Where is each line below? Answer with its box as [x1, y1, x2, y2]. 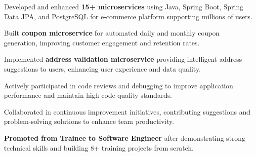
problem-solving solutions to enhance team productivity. [4, 116, 174, 126]
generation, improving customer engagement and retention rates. [4, 37, 200, 47]
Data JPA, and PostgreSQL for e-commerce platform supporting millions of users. [4, 11, 253, 21]
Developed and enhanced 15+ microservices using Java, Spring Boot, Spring [4, 1, 244, 11]
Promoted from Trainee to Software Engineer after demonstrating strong [4, 132, 246, 143]
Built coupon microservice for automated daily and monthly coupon [4, 28, 220, 38]
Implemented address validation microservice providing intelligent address [4, 54, 242, 64]
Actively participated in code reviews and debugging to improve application [4, 80, 233, 90]
